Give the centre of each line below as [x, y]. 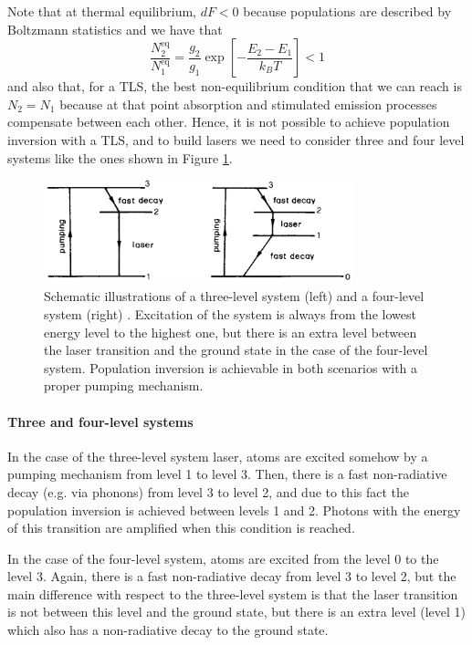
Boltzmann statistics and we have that [115, 29]
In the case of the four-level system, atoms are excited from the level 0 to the [223, 558]
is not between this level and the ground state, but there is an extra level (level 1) [237, 612]
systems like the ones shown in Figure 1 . [120, 157]
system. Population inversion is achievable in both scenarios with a [231, 367]
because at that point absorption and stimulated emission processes [248, 104]
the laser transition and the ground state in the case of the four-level [236, 350]
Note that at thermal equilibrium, [102, 11]
